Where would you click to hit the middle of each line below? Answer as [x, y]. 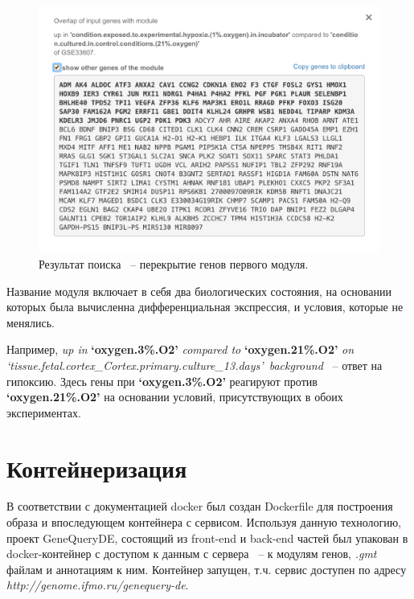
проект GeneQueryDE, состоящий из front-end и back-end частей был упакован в [207, 537]
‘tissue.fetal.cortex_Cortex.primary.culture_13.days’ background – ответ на [195, 365]
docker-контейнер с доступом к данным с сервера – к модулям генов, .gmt [192, 554]
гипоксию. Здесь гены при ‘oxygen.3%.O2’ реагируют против [162, 381]
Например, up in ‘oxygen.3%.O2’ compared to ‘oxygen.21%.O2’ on [180, 349]
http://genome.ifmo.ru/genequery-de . [98, 585]
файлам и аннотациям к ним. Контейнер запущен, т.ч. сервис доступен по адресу [207, 569]
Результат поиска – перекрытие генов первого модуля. [174, 264]
